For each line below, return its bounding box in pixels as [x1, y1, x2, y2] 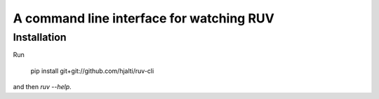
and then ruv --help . [13, 83, 72, 91]
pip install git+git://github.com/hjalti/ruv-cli [30, 67, 154, 75]
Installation [13, 31, 67, 44]
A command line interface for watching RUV [13, 11, 275, 26]
